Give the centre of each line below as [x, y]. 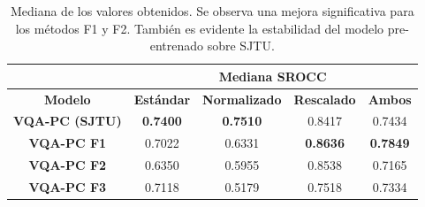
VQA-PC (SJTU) [68, 121]
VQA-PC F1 [68, 143]
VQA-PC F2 [68, 165]
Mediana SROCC [273, 76]
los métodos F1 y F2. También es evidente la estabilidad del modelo [200, 28]
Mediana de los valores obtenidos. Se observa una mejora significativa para [212, 11]
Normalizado [242, 99]
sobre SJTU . [241, 46]
